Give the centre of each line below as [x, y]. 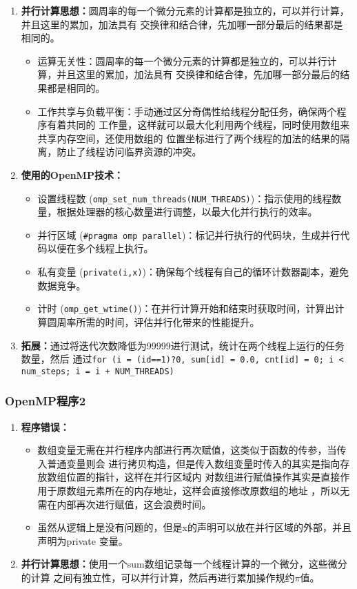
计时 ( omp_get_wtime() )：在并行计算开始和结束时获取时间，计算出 [186, 308]
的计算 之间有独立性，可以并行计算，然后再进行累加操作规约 [158, 577]
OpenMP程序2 [45, 401]
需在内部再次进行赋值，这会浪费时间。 [124, 504]
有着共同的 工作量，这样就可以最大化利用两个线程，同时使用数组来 [198, 125]
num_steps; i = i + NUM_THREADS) [98, 371]
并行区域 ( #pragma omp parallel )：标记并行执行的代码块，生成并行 [189, 234]
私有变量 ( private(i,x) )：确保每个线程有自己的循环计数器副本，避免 [193, 272]
